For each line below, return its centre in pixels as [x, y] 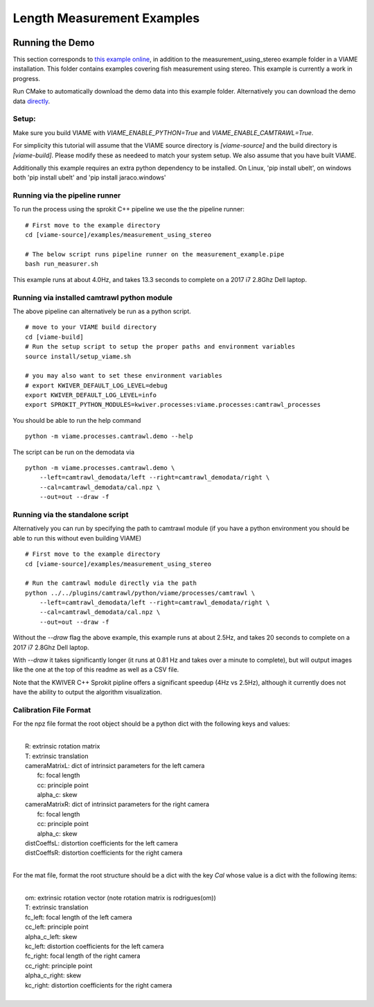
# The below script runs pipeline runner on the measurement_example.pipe [155, 254]
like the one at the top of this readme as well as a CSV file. [96, 669]
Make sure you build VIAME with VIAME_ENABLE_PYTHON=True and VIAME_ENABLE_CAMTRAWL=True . [163, 132]
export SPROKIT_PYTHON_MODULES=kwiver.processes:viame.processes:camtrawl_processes [173, 405]
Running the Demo [54, 43]
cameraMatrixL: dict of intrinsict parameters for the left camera [115, 765]
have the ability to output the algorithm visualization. [88, 692]
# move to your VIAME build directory [91, 327]
